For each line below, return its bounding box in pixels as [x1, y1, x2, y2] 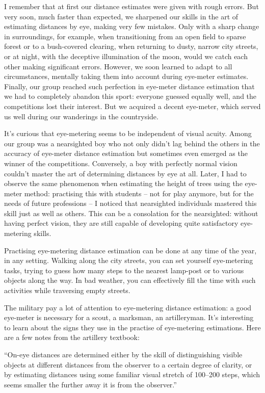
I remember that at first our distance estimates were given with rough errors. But [4, 1, 259, 11]
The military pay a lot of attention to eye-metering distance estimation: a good [4, 302, 252, 312]
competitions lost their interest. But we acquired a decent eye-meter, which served [4, 100, 261, 111]
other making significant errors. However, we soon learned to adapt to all [4, 61, 232, 71]
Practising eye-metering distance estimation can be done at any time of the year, [4, 245, 257, 255]
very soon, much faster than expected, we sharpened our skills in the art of [4, 11, 238, 21]
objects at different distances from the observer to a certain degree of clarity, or [4, 359, 252, 370]
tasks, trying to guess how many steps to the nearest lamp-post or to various [4, 265, 244, 275]
